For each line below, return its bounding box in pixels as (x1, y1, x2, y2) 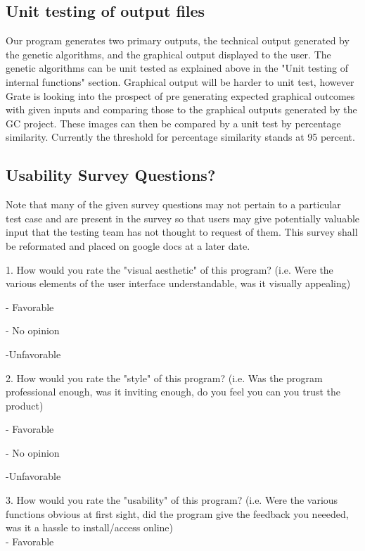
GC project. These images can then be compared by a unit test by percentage (6, 115, 341, 130)
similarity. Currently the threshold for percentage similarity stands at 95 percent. (6, 129, 355, 144)
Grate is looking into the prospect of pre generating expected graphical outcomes (6, 88, 355, 103)
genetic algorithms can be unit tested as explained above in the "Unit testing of (6, 61, 349, 75)
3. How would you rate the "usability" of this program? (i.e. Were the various (6, 493, 338, 507)
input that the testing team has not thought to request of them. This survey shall (6, 224, 358, 239)
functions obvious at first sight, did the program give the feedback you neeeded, (6, 506, 349, 521)
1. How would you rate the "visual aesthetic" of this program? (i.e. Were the (6, 262, 333, 277)
